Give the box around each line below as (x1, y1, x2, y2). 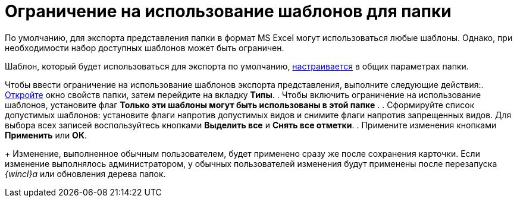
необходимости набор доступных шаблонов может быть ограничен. (5, 42, 284, 53)
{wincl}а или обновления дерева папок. (5, 168, 166, 179)
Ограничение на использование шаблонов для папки (5, 1, 452, 21)
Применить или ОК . (5, 130, 87, 140)
